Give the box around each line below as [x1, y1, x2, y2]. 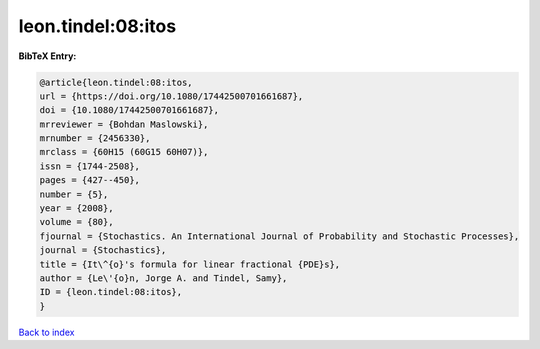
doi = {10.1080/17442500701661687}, [39, 105, 220, 116]
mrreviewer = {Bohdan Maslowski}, [39, 118, 209, 130]
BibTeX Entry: [18, 50, 77, 62]
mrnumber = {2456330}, [39, 133, 151, 144]
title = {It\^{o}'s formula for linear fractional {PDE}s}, [39, 258, 341, 270]
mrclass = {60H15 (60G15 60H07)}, [39, 146, 209, 158]
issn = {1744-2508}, [39, 160, 140, 172]
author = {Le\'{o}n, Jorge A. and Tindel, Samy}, [39, 273, 288, 284]
